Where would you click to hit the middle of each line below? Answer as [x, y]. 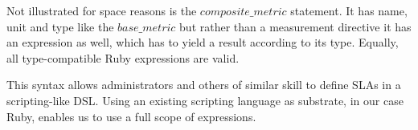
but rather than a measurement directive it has [295, 26]
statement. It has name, [349, 10]
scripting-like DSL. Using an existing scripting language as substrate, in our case [205, 100]
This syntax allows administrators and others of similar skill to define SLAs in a [204, 85]
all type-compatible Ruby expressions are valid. [123, 57]
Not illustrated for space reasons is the [102, 10]
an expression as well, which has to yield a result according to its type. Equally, [203, 42]
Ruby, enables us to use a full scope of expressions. [131, 116]
